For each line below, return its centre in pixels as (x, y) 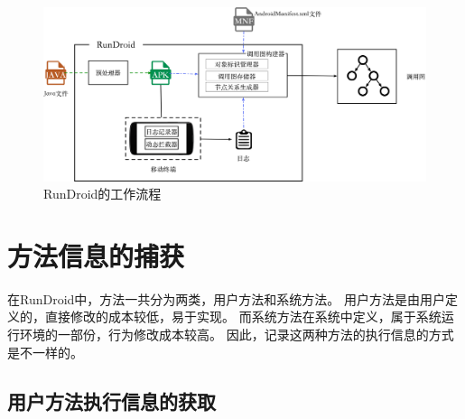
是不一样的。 (45, 352)
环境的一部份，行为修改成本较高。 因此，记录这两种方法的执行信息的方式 (237, 335)
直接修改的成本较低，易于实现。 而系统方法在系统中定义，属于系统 (243, 317)
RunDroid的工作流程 (102, 194)
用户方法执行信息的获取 (112, 400)
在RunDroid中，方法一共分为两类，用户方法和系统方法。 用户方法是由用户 (226, 298)
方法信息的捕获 (96, 255)
